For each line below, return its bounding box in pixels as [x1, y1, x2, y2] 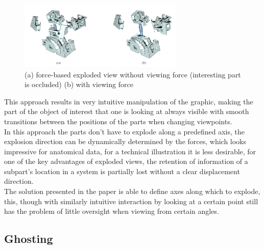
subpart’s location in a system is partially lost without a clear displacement [4, 165, 240, 176]
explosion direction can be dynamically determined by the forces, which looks [4, 136, 247, 147]
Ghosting [4, 231, 53, 246]
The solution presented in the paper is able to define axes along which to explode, [4, 186, 260, 197]
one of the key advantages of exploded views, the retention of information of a [4, 156, 248, 167]
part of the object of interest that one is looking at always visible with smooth [4, 106, 249, 117]
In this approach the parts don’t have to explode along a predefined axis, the [4, 126, 245, 136]
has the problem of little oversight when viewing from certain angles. [4, 206, 219, 216]
